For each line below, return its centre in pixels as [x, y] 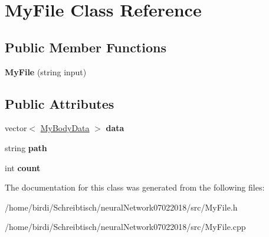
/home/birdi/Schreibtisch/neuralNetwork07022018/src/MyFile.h [121, 207]
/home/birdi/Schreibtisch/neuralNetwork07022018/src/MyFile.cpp [125, 227]
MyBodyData [65, 128]
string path [26, 147]
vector [16, 128]
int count [23, 167]
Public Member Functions [86, 47]
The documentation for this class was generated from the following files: [135, 187]
